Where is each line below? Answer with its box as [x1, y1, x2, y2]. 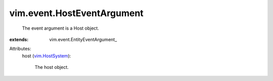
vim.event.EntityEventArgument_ [49, 36, 117, 42]
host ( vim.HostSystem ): [22, 53, 71, 59]
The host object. [34, 64, 69, 70]
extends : [9, 36, 29, 42]
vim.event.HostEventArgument [9, 8, 144, 19]
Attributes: [9, 46, 31, 52]
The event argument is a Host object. [22, 25, 100, 31]
